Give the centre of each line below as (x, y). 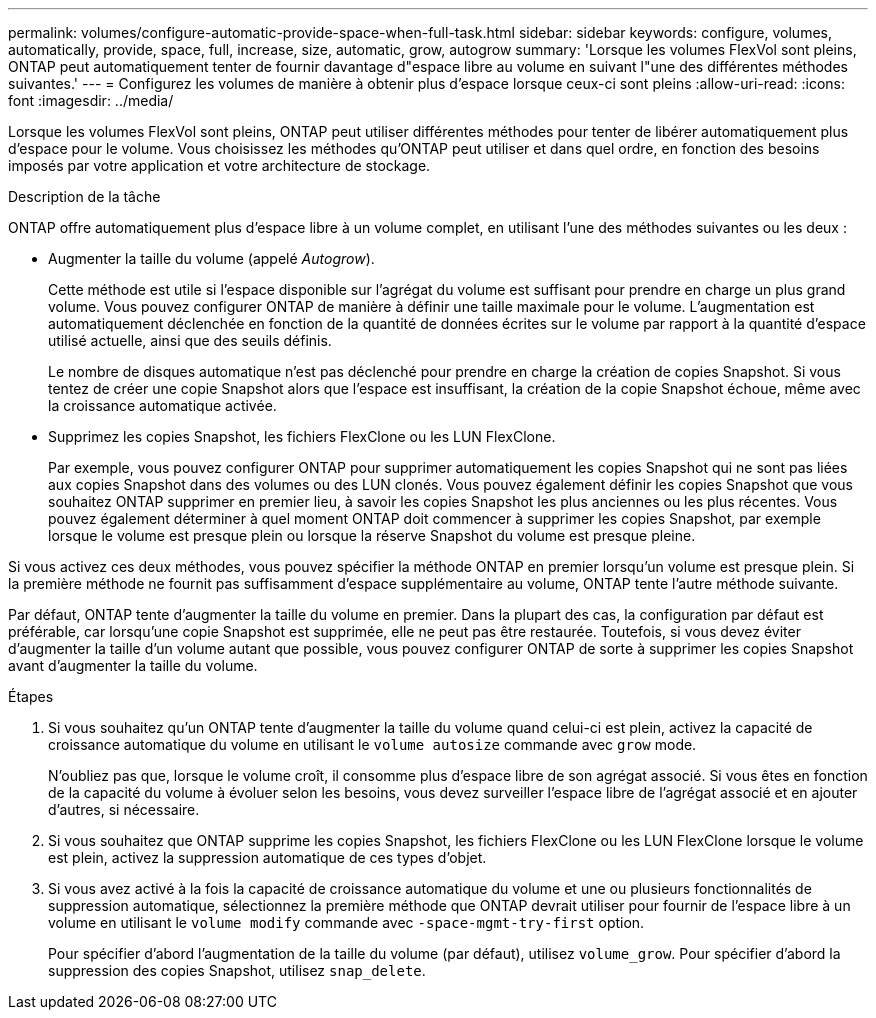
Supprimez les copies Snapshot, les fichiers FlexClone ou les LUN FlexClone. (302, 436)
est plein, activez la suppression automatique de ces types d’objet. (267, 857)
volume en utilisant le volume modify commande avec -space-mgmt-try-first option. (346, 922)
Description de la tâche (84, 196)
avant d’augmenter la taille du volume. (133, 665)
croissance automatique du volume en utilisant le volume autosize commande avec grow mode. (372, 744)
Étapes (31, 696)
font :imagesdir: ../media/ (91, 100)
